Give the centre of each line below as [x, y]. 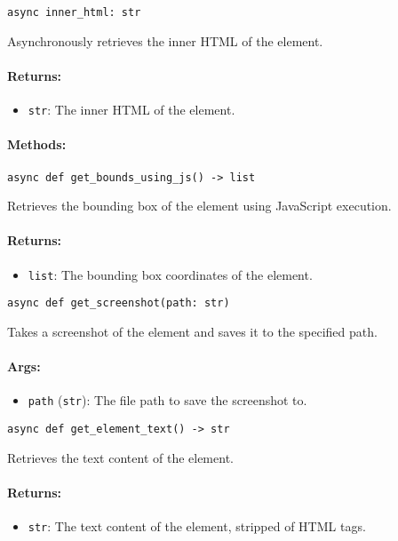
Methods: [37, 144]
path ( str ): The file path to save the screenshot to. [167, 400]
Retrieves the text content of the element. [120, 457]
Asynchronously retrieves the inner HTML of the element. [165, 40]
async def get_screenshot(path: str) [119, 303]
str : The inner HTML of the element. [131, 110]
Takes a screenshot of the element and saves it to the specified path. [192, 331]
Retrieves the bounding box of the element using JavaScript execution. [199, 206]
